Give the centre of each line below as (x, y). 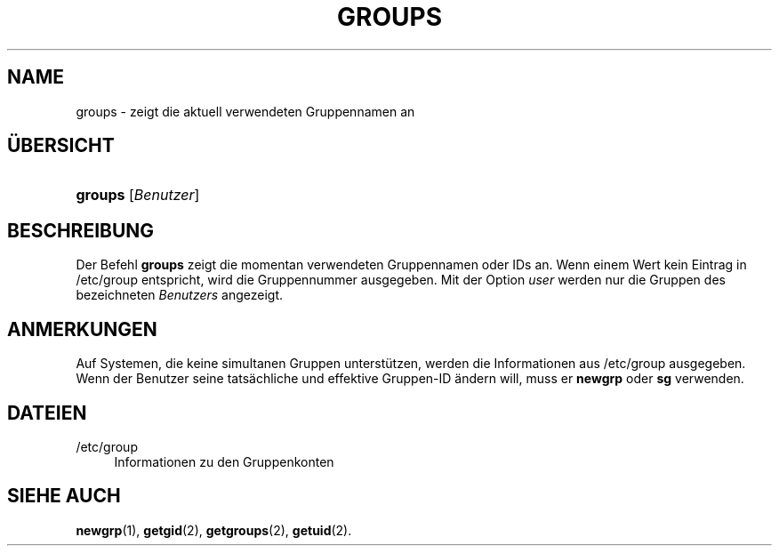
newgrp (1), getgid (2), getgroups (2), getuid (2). (214, 530)
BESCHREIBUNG (81, 230)
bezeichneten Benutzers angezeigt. (180, 295)
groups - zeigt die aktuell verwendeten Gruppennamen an (245, 111)
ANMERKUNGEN (82, 329)
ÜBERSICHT (61, 146)
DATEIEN (47, 413)
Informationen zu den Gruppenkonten (224, 461)
